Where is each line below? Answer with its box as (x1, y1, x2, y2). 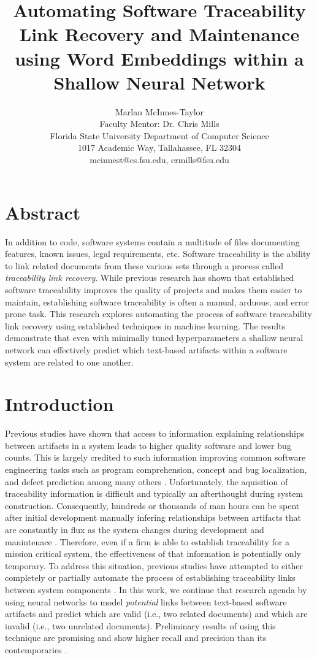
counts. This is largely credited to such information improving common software (5, 451, 306, 464)
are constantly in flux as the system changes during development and (5, 523, 264, 535)
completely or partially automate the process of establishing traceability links (5, 571, 296, 584)
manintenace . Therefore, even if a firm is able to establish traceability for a (5, 535, 289, 548)
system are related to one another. (5, 355, 134, 368)
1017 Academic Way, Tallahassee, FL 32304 (77, 141, 242, 154)
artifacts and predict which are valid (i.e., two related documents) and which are (5, 607, 308, 620)
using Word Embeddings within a (15, 45, 304, 71)
